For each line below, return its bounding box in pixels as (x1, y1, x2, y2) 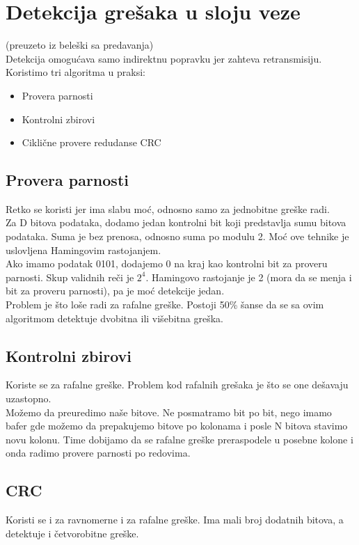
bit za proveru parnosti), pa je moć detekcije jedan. (6, 283, 225, 298)
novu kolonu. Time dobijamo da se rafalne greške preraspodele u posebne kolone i (6, 432, 353, 446)
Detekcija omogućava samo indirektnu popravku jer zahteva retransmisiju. (6, 51, 322, 65)
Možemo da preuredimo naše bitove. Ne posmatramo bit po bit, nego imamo (6, 404, 332, 419)
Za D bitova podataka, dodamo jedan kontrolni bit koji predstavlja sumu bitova (6, 215, 346, 230)
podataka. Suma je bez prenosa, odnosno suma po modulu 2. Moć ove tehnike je (6, 229, 349, 244)
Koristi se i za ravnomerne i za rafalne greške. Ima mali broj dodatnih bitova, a (6, 512, 344, 527)
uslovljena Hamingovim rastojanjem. (6, 242, 161, 257)
